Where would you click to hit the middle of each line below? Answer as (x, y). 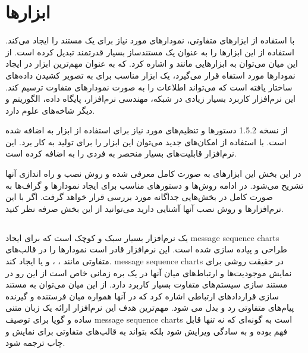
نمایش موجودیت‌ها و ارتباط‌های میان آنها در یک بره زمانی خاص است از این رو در (149, 272)
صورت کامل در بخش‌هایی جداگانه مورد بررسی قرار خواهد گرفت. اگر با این (139, 197)
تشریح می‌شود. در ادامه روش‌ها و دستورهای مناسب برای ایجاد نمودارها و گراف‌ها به (155, 185)
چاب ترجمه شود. (35, 343)
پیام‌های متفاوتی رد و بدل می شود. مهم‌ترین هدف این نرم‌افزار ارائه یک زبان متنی (150, 307)
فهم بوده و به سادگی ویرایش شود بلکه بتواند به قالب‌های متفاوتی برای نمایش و (147, 331)
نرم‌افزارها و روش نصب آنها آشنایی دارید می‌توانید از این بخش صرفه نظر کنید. (144, 208)
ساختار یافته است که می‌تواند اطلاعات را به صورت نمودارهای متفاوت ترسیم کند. (149, 87)
